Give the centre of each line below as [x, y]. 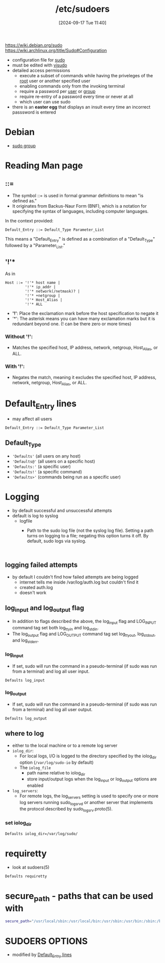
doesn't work [33, 592]
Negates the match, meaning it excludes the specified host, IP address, [84, 377]
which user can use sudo [45, 101]
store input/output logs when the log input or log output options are [92, 780]
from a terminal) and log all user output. [52, 710]
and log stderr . [26, 641]
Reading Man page [44, 166]
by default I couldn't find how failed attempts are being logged [75, 577]
